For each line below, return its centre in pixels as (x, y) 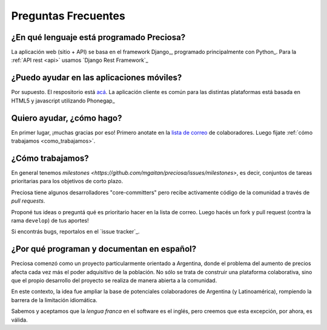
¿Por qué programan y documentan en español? (104, 249)
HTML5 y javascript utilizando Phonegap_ (63, 101)
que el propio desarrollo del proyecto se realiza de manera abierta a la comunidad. (114, 280)
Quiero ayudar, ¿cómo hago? (67, 118)
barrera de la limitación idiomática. (54, 300)
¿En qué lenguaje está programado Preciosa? (98, 37)
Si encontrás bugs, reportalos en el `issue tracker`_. (75, 232)
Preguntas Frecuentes (68, 16)
